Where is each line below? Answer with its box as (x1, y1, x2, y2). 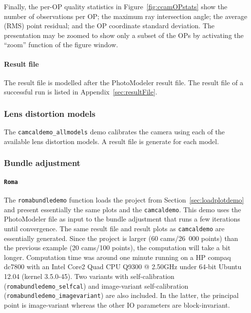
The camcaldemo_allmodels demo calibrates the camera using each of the (4, 127, 225, 137)
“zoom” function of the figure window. (4, 39, 118, 50)
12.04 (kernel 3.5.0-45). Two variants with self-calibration (4, 271, 174, 281)
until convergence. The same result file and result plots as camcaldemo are (4, 223, 225, 234)
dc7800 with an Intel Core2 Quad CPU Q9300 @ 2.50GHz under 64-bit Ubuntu (4, 261, 242, 272)
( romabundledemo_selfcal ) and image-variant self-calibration (4, 280, 189, 291)
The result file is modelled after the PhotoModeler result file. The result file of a (4, 77, 244, 87)
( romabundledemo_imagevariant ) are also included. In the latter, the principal (4, 290, 239, 300)
